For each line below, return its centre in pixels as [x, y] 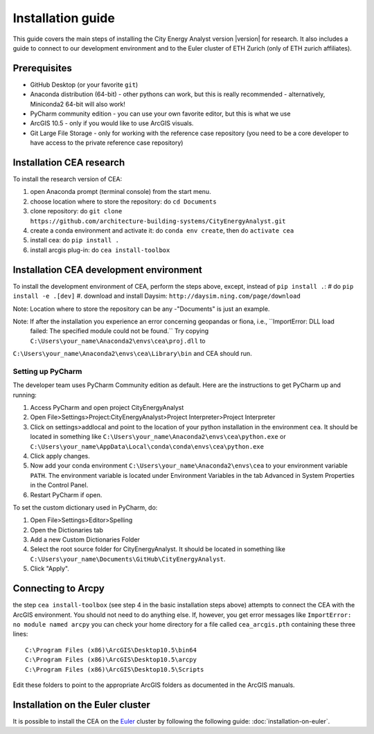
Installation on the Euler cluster [81, 705]
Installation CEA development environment [107, 270]
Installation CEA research [69, 162]
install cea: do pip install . [74, 240]
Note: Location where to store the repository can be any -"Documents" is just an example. [141, 309]
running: [25, 395]
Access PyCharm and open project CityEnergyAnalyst [107, 408]
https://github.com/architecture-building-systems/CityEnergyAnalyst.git [158, 221]
